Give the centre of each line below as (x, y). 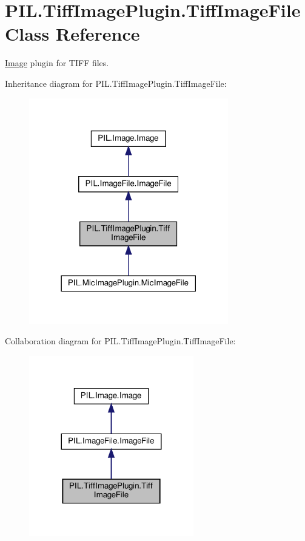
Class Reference (72, 34)
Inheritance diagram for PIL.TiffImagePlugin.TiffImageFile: (116, 83)
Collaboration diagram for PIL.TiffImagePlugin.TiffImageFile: (120, 341)
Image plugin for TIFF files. (57, 63)
